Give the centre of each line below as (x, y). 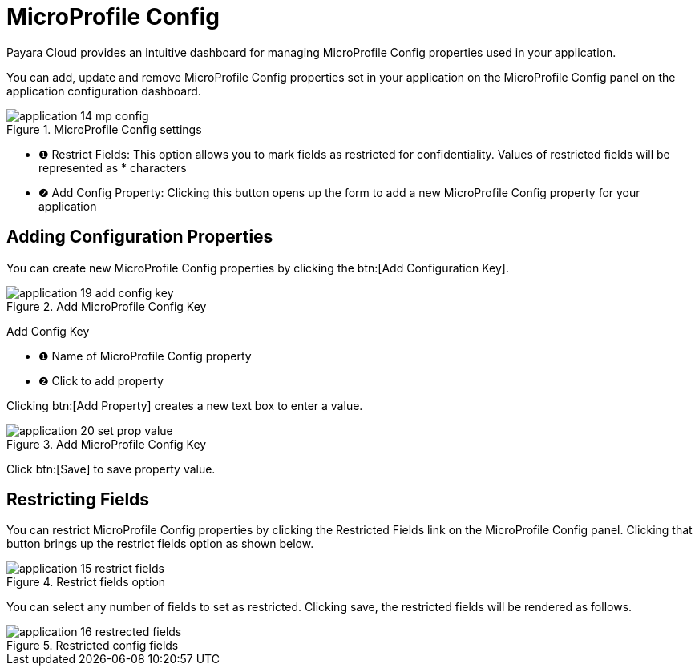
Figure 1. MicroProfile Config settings (104, 129)
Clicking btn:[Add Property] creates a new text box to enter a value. (185, 405)
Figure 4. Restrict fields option (86, 582)
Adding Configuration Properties (140, 237)
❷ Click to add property (101, 380)
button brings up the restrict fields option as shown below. (160, 544)
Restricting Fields (78, 500)
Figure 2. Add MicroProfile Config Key (107, 306)
